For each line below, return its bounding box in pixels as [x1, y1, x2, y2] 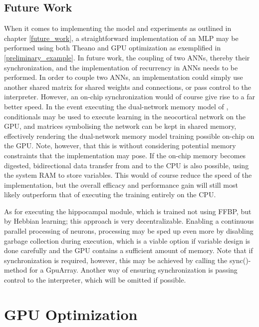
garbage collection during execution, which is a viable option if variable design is [4, 235, 251, 246]
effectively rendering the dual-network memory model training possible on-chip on [4, 130, 255, 141]
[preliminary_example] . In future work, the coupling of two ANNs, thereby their [4, 52, 250, 62]
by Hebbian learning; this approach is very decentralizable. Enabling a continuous [4, 216, 254, 226]
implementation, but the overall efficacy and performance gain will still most [4, 179, 238, 190]
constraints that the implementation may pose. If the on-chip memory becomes [4, 150, 246, 160]
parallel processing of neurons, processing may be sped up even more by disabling [4, 226, 254, 236]
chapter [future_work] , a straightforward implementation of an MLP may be [4, 32, 239, 43]
